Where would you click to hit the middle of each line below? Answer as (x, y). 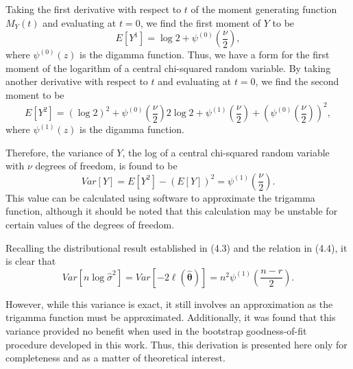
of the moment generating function (264, 9)
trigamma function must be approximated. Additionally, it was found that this (171, 317)
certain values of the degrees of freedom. (90, 225)
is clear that (31, 261)
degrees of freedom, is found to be (106, 166)
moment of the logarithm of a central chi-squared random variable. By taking (168, 68)
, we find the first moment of (200, 22)
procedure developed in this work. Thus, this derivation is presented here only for (176, 344)
